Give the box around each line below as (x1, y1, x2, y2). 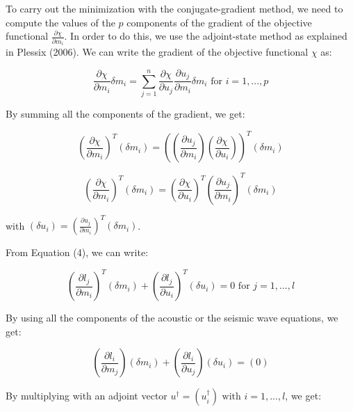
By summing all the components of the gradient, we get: (6, 106, 245, 120)
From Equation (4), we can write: (6, 245, 149, 260)
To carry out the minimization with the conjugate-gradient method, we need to (6, 1, 343, 15)
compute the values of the (6, 15, 115, 29)
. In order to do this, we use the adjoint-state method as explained (64, 29, 347, 43)
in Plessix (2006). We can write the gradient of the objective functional (6, 45, 309, 59)
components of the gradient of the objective (126, 15, 312, 29)
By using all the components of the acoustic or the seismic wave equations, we (6, 310, 338, 325)
